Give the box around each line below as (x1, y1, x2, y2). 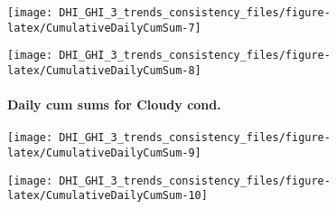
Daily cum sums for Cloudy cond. (7, 95, 221, 114)
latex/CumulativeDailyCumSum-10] (7, 189, 208, 203)
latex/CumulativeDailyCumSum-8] (7, 63, 201, 77)
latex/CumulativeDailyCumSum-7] (7, 21, 201, 34)
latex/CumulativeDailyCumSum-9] (7, 147, 201, 160)
